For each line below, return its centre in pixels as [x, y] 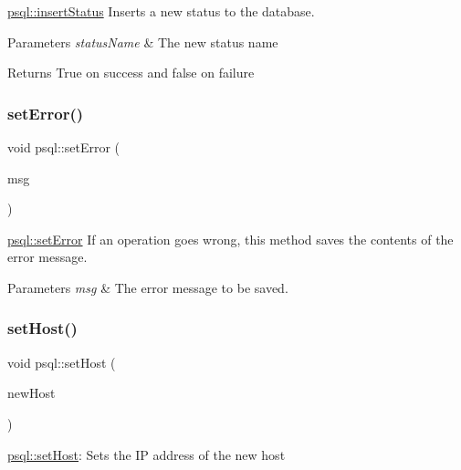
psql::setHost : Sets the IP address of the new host [147, 454]
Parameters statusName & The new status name [143, 42]
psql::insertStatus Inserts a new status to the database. [161, 11]
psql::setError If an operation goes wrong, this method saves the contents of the [230, 239]
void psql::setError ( [63, 147]
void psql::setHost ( [62, 362]
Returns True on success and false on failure [131, 73]
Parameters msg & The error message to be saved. [148, 287]
